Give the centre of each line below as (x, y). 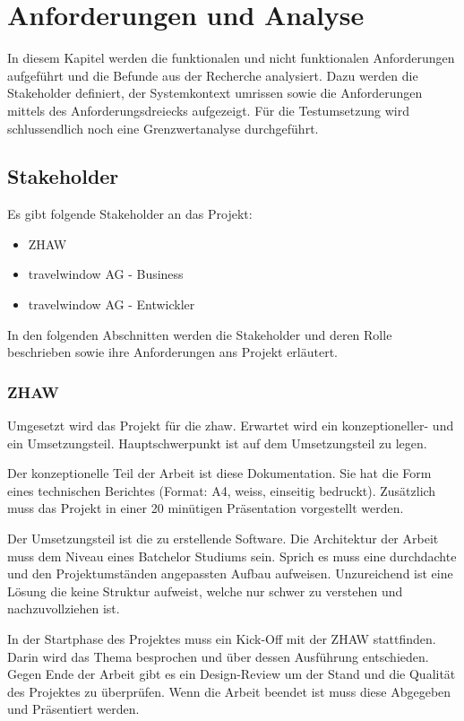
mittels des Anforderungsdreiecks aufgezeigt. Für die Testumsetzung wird (208, 110)
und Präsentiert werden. (73, 709)
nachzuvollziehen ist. (64, 608)
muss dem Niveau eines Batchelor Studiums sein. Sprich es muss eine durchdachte (232, 556)
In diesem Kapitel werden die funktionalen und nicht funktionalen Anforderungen (231, 58)
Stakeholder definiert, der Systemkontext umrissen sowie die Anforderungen (215, 93)
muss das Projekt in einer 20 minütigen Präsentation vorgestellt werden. (206, 508)
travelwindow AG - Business (106, 274)
